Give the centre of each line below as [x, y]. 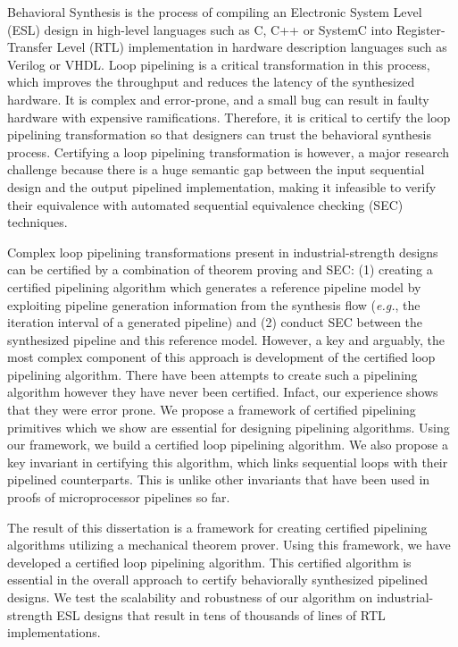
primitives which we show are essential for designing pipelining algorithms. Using [229, 427]
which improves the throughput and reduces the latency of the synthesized [211, 82]
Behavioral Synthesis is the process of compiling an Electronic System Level [215, 12]
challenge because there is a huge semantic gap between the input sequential [216, 169]
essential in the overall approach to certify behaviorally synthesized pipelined [218, 580]
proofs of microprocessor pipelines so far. [119, 497]
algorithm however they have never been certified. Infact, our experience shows [223, 392]
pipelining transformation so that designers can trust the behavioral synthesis [219, 134]
